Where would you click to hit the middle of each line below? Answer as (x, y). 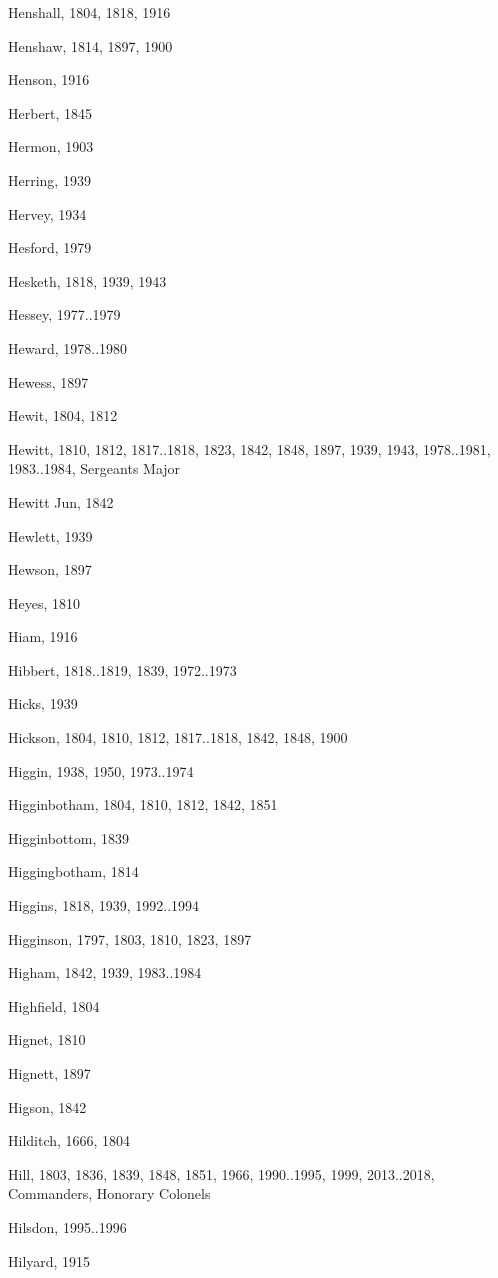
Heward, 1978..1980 (68, 347)
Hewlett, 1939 (50, 535)
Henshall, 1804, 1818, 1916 (89, 12)
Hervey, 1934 (47, 213)
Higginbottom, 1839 (68, 837)
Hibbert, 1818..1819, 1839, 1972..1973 (122, 669)
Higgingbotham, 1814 (73, 871)
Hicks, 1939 (43, 703)
